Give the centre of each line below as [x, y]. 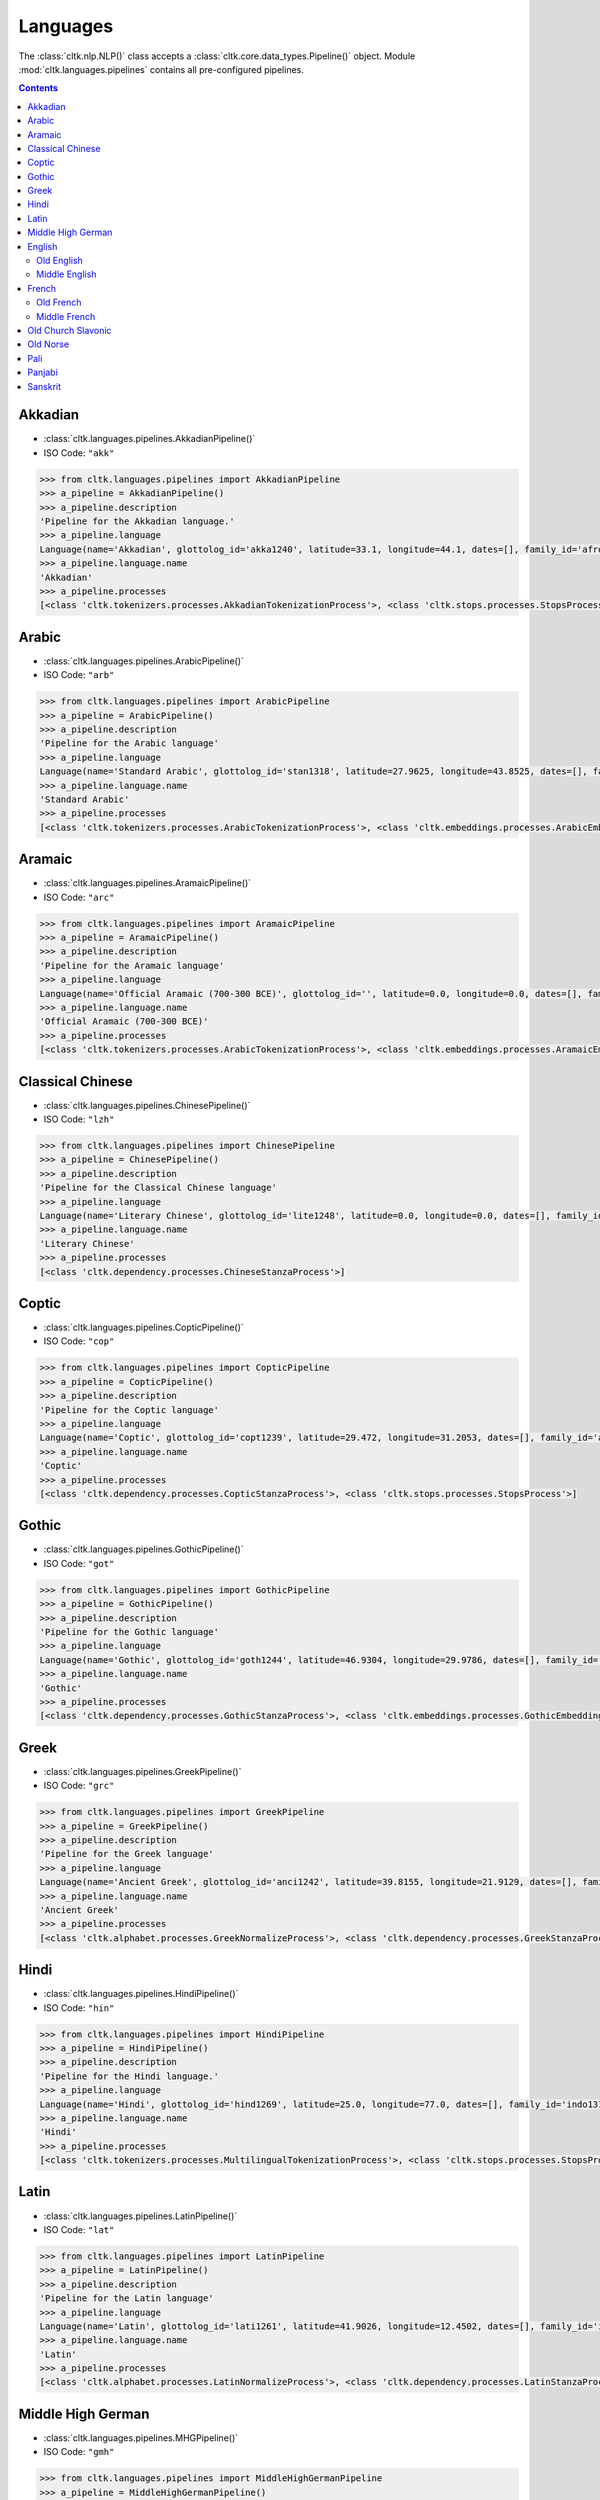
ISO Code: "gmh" [79, 2452]
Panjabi [43, 372]
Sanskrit [44, 386]
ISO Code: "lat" [79, 2229]
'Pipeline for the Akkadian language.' [137, 521]
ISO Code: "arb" [79, 675]
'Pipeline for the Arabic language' [129, 743]
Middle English [66, 274]
